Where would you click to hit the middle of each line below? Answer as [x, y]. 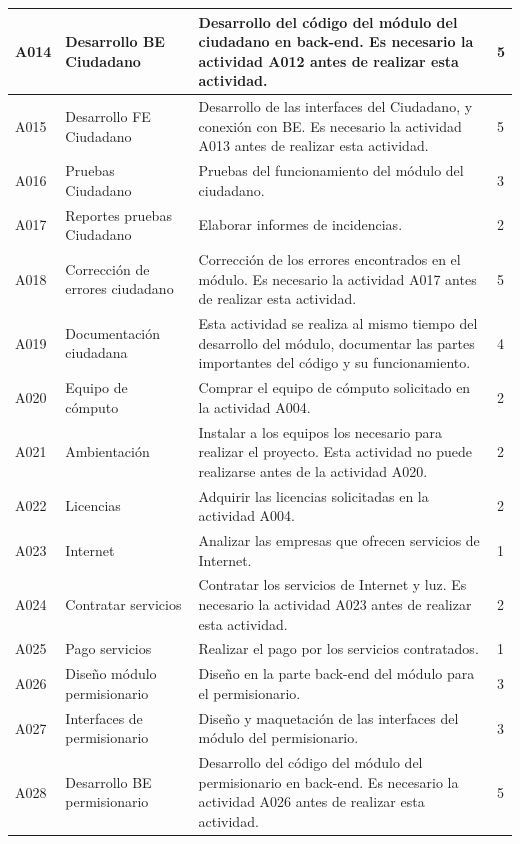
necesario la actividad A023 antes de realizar [335, 604]
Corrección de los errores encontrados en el [329, 259]
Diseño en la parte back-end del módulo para [336, 673]
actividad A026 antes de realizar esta [311, 801]
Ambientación [107, 451]
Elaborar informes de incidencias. [300, 224]
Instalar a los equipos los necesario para [320, 431]
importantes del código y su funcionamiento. [334, 362]
